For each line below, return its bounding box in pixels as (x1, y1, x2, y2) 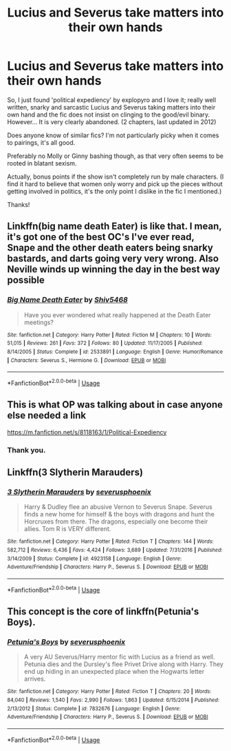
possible (7, 274, 45, 286)
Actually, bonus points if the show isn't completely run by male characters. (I (7, 172, 224, 181)
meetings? (23, 318, 54, 326)
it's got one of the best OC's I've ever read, (7, 231, 195, 243)
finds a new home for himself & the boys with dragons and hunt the (23, 510, 215, 519)
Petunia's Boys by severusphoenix (7, 637, 126, 646)
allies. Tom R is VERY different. (23, 525, 111, 533)
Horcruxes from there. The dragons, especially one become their (23, 517, 208, 525)
